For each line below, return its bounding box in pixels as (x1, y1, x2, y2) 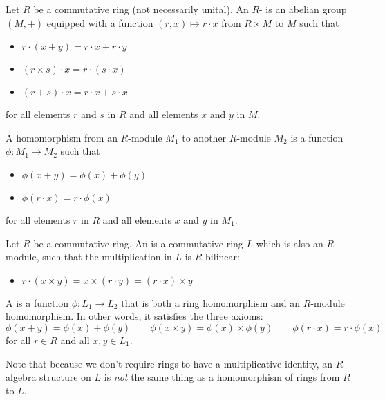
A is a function (6, 295, 69, 309)
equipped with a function (46, 15, 153, 30)
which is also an (256, 236, 323, 250)
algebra (6, 370, 37, 384)
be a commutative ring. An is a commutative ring (33, 236, 243, 250)
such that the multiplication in (42, 249, 172, 264)
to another (182, 130, 227, 144)
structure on (39, 370, 91, 384)
